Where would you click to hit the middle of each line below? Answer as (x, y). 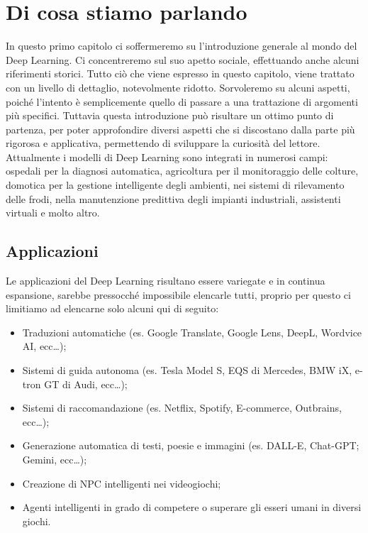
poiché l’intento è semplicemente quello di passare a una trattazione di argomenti (182, 101)
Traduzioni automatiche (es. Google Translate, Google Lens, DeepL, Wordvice (192, 332)
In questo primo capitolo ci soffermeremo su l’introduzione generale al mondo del (182, 46)
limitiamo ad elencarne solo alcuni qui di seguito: (112, 308)
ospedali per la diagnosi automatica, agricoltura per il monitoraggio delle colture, (182, 171)
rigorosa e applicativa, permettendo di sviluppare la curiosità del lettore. (163, 143)
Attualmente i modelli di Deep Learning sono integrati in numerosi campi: (167, 156)
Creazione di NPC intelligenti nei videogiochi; (122, 483)
